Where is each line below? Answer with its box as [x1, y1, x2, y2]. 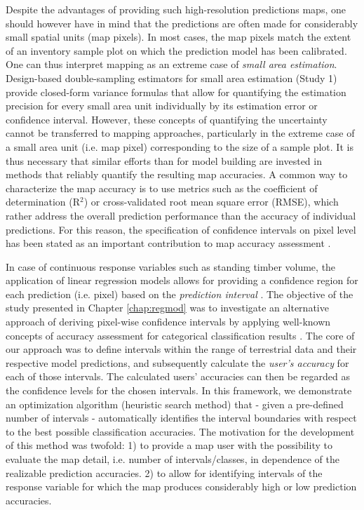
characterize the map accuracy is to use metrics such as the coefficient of [6, 180, 318, 195]
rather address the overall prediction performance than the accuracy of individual [6, 208, 356, 222]
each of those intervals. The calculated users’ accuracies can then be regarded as [6, 369, 350, 384]
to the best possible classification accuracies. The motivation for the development [6, 424, 355, 438]
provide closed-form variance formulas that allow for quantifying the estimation [6, 84, 346, 99]
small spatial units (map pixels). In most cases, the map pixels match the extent [6, 29, 351, 44]
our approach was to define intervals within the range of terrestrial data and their [6, 342, 357, 356]
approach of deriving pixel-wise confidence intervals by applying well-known [6, 314, 331, 329]
